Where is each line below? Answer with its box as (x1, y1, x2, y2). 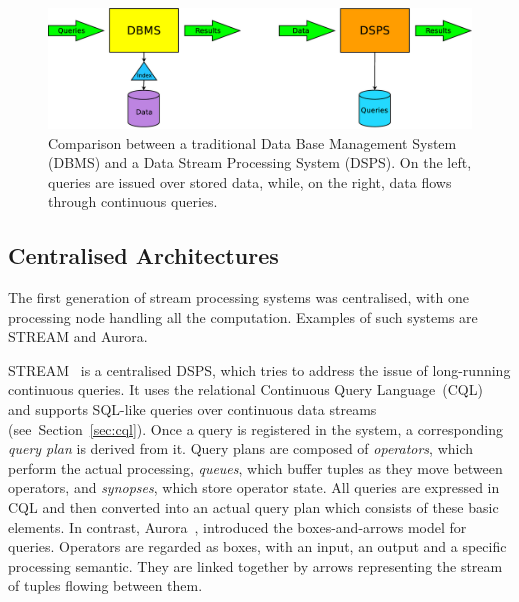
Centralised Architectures (8, 240, 279, 271)
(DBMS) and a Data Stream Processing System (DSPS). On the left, (48, 152, 472, 173)
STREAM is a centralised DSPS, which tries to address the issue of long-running (8, 359, 511, 380)
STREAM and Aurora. (8, 326, 148, 347)
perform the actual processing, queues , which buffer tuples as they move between (8, 457, 503, 478)
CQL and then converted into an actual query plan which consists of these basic (8, 497, 499, 518)
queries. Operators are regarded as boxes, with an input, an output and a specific (8, 536, 507, 557)
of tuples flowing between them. (8, 575, 203, 596)
